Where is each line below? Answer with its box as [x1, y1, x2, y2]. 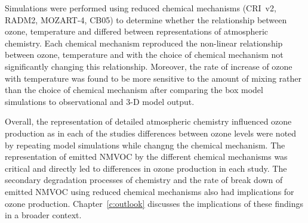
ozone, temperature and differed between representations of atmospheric [5, 25, 269, 38]
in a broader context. [5, 209, 82, 221]
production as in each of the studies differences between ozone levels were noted [5, 126, 297, 139]
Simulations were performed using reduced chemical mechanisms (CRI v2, [5, 2, 276, 14]
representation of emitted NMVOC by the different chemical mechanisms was [5, 150, 288, 163]
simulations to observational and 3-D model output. [5, 95, 195, 107]
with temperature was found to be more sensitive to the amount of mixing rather [5, 72, 302, 84]
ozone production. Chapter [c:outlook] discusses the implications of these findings [5, 197, 303, 209]
